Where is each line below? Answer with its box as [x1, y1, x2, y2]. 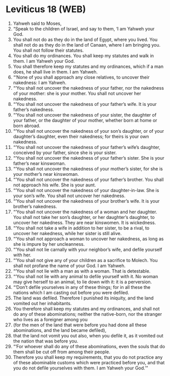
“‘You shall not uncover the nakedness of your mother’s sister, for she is [13, 166, 163, 172]
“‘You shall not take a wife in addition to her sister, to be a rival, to [13, 224, 150, 231]
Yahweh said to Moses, [13, 20, 62, 26]
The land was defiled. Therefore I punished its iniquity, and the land [13, 295, 154, 301]
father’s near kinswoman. [13, 160, 66, 166]
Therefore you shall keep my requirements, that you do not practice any [13, 354, 163, 360]
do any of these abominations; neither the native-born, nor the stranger [13, 311, 162, 317]
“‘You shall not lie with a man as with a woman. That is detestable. [13, 268, 151, 274]
